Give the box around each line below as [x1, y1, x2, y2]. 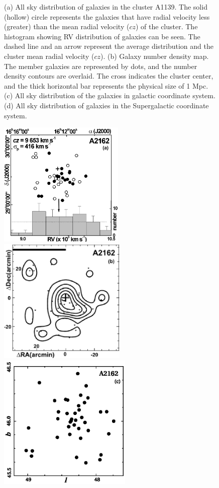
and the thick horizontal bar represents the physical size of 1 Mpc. [4, 80, 208, 91]
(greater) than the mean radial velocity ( [4, 21, 130, 32]
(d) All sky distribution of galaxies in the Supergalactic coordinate [4, 100, 209, 110]
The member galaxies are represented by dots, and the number [4, 60, 197, 71]
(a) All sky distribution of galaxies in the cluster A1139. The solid [4, 2, 207, 12]
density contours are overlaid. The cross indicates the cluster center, [4, 71, 213, 81]
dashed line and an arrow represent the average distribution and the [4, 41, 213, 51]
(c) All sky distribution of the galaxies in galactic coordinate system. [4, 90, 215, 101]
